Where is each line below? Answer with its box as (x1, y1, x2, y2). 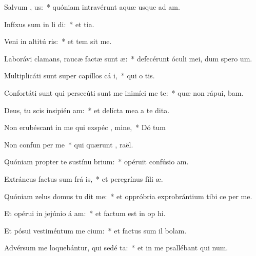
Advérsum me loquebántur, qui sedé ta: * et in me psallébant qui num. (4, 242, 228, 253)
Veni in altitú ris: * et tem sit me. (4, 36, 112, 47)
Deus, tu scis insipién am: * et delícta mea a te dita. (4, 104, 170, 115)
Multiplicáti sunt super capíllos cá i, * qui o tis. (4, 70, 155, 81)
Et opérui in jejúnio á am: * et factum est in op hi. (4, 208, 166, 219)
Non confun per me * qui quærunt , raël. (4, 139, 133, 150)
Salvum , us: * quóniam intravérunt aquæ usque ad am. (4, 2, 180, 12)
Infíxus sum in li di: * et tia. (4, 18, 94, 29)
